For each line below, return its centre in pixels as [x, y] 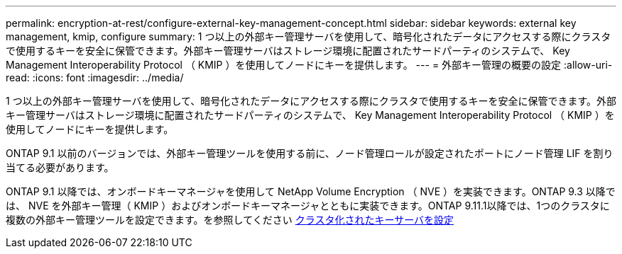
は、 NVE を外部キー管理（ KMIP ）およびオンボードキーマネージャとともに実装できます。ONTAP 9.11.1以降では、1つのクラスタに [308, 206]
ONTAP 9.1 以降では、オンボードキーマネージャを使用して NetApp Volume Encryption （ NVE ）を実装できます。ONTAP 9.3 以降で [311, 191]
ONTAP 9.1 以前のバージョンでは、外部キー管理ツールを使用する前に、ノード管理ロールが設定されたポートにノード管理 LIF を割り [310, 153]
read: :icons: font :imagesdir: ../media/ [95, 77]
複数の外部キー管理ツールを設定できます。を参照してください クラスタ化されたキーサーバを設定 [230, 220]
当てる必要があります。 [60, 167]
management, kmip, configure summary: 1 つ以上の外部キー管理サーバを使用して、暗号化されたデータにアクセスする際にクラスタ [309, 36]
